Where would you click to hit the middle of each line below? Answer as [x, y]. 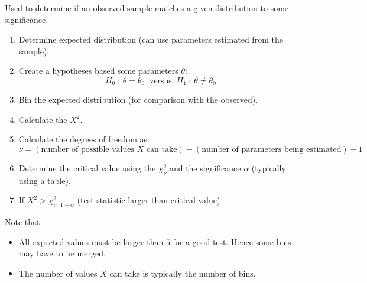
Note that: [24, 221]
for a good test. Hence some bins [232, 241]
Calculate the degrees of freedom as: [84, 139]
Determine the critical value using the [87, 167]
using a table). [45, 180]
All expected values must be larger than [91, 241]
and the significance [205, 167]
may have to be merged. [62, 253]
